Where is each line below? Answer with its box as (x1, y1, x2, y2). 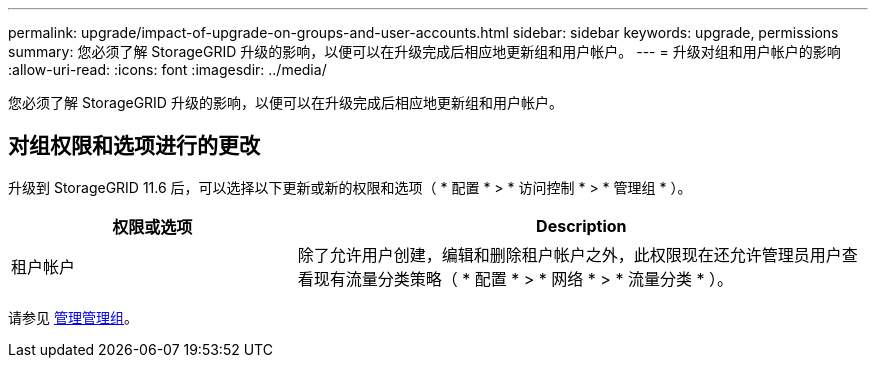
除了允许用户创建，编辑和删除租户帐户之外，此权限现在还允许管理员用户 (297, 244, 842, 265)
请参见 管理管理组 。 (8, 308, 138, 326)
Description (536, 215, 627, 236)
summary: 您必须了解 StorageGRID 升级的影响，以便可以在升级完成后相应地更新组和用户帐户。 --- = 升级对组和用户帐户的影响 (8, 43, 841, 60)
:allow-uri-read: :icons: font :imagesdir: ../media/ (8, 61, 327, 78)
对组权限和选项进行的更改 (8, 133, 260, 159)
